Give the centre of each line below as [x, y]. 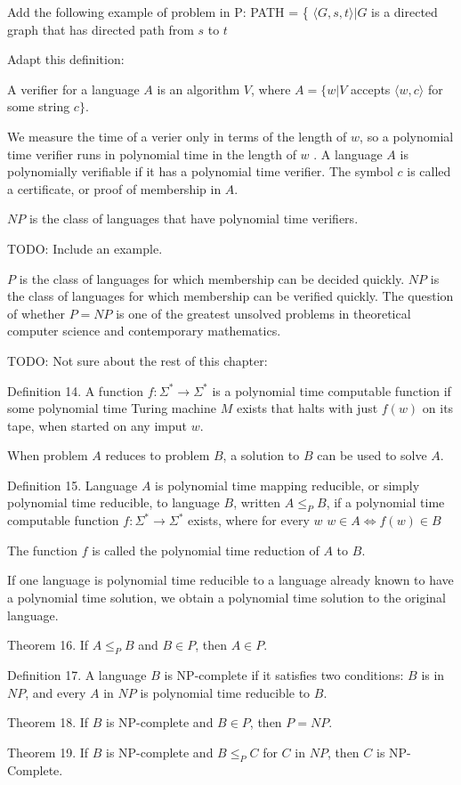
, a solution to [261, 455]
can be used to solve [372, 455]
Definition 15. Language [73, 485]
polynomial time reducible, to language [113, 502]
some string [39, 106]
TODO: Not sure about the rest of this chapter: [137, 360]
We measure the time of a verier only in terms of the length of [177, 136]
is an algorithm [198, 89]
